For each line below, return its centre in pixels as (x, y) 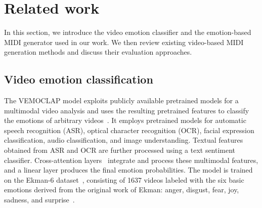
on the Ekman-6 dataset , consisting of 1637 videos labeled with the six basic (124, 179)
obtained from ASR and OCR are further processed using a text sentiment (120, 150)
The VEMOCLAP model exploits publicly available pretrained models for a (121, 100)
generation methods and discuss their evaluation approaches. (98, 52)
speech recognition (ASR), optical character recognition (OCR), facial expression (129, 130)
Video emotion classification (79, 79)
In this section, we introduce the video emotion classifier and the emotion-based (128, 32)
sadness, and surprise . (39, 200)
